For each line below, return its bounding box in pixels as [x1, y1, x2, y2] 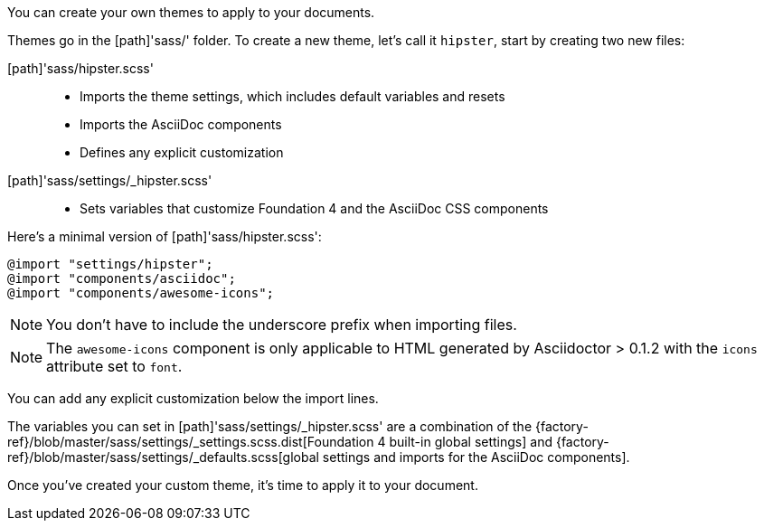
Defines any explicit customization [80, 145, 284, 160]
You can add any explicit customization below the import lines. [7, 391, 379, 406]
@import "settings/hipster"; [7, 257, 213, 271]
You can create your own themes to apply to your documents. [7, 5, 375, 20]
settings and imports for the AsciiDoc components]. [322, 449, 630, 465]
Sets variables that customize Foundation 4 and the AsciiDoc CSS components [80, 201, 549, 216]
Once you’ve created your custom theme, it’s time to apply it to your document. [7, 477, 478, 493]
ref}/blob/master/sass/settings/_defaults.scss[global [7, 449, 319, 465]
